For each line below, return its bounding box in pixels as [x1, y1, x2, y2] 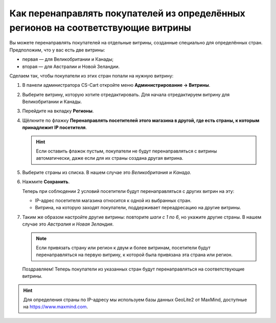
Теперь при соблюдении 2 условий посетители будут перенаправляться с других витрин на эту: [22, 188, 235, 194]
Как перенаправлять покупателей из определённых [9, 8, 245, 19]
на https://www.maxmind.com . [23, 304, 88, 310]
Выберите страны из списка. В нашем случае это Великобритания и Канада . [22, 169, 192, 176]
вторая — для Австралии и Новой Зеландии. [22, 63, 120, 69]
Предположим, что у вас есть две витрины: [9, 46, 105, 53]
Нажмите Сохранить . [22, 179, 70, 185]
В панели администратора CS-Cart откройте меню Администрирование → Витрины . [22, 82, 211, 88]
